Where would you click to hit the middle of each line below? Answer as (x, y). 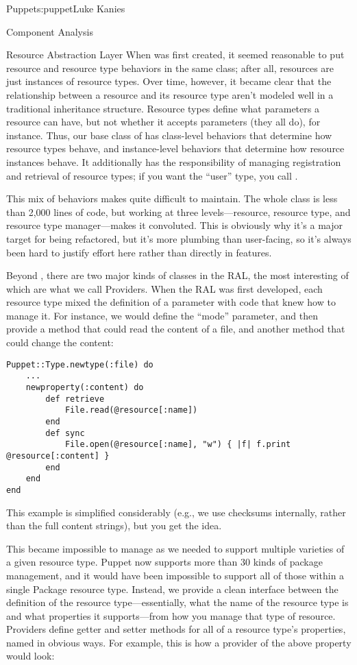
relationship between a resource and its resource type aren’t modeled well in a (170, 94)
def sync (65, 433)
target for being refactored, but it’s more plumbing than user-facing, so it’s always (179, 238)
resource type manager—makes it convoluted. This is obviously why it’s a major (174, 225)
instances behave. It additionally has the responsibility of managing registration (174, 161)
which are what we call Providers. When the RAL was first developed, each (164, 288)
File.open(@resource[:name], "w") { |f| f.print (178, 445)
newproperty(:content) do (85, 387)
